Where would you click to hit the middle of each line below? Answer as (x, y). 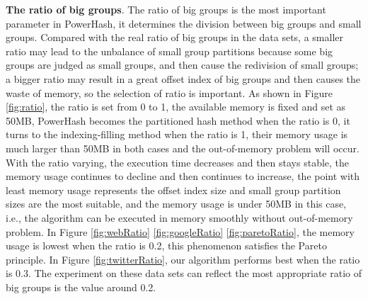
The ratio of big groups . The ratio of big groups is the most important (166, 9)
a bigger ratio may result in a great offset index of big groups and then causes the (183, 78)
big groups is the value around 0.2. (81, 287)
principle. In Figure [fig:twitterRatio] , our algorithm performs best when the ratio (183, 259)
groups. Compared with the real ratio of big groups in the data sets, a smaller (175, 37)
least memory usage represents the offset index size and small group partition (173, 190)
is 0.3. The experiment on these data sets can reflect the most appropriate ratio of (184, 273)
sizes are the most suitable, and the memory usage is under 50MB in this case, (176, 204)
